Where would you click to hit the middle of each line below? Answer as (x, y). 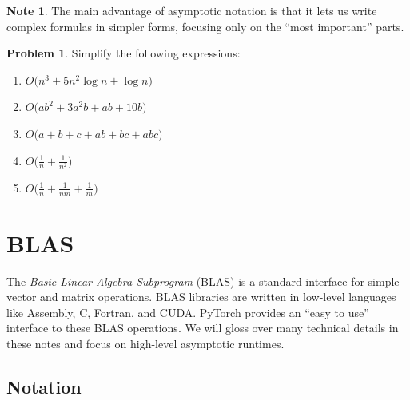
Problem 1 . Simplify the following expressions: (123, 53)
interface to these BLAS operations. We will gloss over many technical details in (203, 328)
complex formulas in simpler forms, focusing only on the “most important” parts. (205, 26)
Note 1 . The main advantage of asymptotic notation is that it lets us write (192, 10)
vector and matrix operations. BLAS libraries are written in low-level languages (201, 297)
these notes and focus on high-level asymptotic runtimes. (145, 344)
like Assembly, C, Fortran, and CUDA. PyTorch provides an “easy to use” (188, 312)
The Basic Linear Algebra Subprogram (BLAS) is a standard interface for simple (203, 281)
